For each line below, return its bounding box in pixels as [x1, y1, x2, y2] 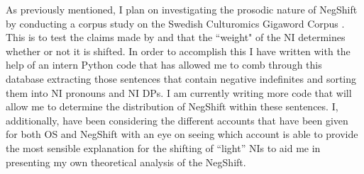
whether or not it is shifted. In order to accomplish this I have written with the [6, 43, 351, 58]
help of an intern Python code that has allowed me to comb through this [6, 57, 322, 72]
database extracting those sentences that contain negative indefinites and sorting [6, 71, 357, 86]
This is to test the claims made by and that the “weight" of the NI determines [6, 30, 346, 45]
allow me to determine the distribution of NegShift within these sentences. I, [6, 99, 338, 114]
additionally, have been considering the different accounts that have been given [6, 112, 348, 127]
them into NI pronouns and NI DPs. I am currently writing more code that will [6, 85, 352, 100]
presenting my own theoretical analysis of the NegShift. [6, 154, 246, 169]
